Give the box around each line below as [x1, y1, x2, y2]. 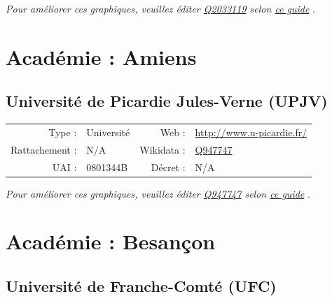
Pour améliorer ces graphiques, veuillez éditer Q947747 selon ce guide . [6, 186, 310, 200]
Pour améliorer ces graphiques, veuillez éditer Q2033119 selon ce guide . [6, 1, 315, 15]
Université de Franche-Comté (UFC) [6, 275, 277, 297]
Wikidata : [139, 142, 186, 156]
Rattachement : [11, 142, 77, 156]
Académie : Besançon [6, 227, 216, 256]
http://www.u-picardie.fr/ [195, 124, 307, 139]
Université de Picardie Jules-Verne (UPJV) [6, 90, 328, 112]
